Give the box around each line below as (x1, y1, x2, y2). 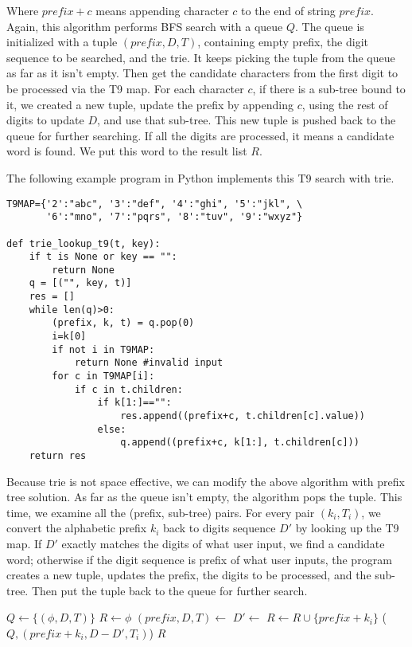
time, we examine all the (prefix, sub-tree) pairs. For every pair (6, 504, 315, 520)
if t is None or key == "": (29, 251, 177, 263)
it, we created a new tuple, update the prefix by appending (6, 96, 293, 112)
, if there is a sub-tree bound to (252, 80, 406, 96)
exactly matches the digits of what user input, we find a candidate (61, 535, 385, 552)
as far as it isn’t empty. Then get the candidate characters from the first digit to (6, 65, 398, 81)
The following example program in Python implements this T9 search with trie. (6, 169, 395, 186)
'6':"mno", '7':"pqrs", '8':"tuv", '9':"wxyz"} (46, 211, 303, 223)
